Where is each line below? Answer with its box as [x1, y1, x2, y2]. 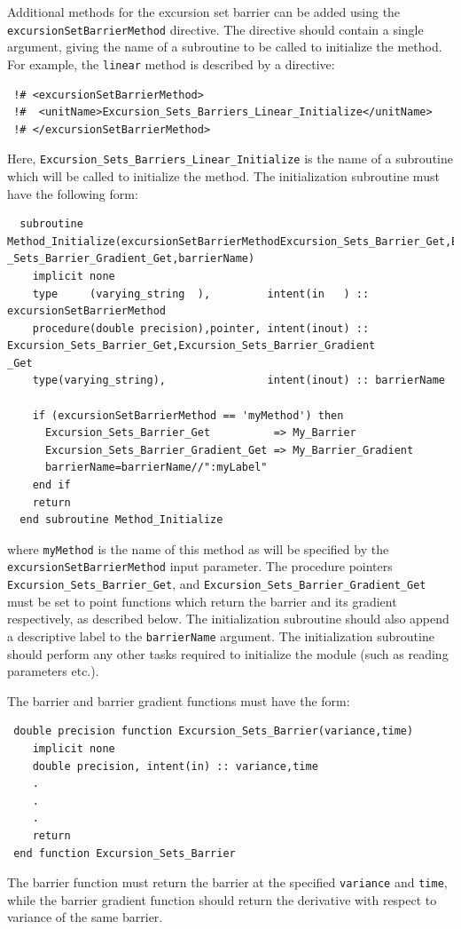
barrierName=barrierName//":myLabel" [44, 461, 268, 474]
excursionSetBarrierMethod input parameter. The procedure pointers [7, 557, 393, 576]
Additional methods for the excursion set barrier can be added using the [7, 3, 401, 20]
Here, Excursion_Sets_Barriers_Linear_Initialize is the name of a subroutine [7, 149, 453, 168]
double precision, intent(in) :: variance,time [32, 759, 318, 773]
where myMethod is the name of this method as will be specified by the [7, 539, 389, 558]
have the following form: [7, 184, 138, 202]
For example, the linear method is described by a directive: [7, 54, 335, 73]
